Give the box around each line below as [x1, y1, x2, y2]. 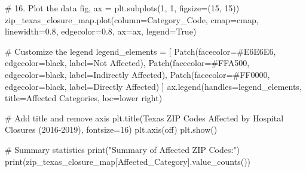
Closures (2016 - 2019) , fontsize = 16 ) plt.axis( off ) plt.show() [5, 123, 218, 136]
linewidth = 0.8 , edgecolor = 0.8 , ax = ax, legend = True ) [5, 25, 197, 37]
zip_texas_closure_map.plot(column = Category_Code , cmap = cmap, [5, 13, 259, 26]
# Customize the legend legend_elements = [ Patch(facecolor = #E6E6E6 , [5, 45, 276, 57]
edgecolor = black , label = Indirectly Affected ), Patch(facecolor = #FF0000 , [5, 68, 270, 80]
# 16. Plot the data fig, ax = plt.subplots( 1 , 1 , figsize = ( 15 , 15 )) [5, 2, 240, 14]
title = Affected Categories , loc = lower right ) [5, 92, 163, 104]
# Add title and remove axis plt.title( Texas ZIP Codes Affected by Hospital [5, 111, 284, 124]
